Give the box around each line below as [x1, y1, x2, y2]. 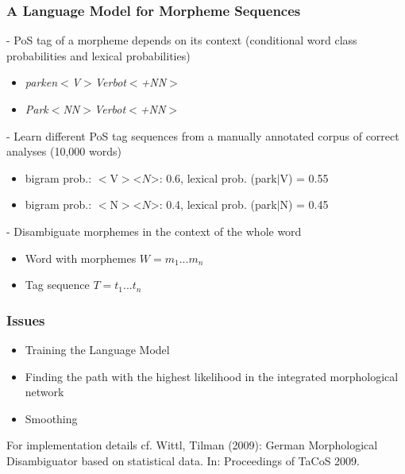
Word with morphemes [25, 249, 137, 266]
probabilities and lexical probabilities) [6, 47, 191, 64]
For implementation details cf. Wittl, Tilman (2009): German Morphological [6, 437, 378, 453]
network [25, 383, 64, 400]
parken [25, 74, 58, 91]
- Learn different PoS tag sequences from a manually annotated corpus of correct [6, 127, 399, 144]
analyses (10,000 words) [6, 143, 121, 160]
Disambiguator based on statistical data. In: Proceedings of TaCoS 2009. [6, 452, 360, 468]
